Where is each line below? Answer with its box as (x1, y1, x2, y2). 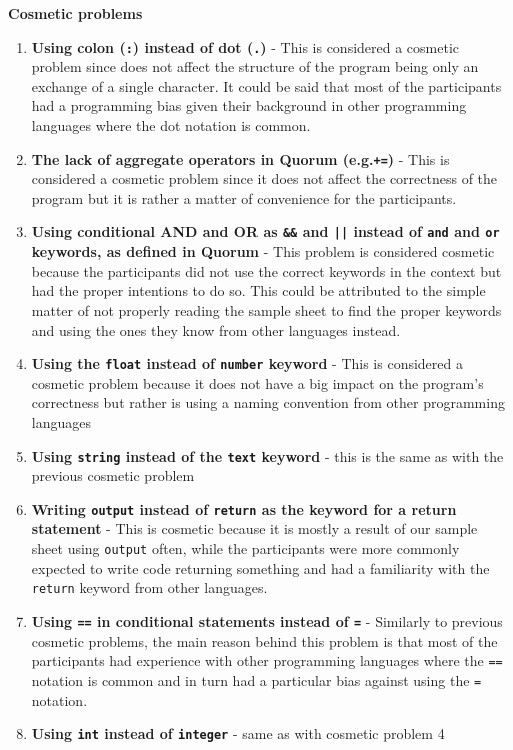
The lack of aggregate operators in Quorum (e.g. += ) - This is (31, 148, 450, 169)
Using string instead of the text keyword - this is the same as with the (31, 445, 504, 466)
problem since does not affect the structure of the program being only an (31, 56, 479, 77)
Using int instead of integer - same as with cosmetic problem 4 (31, 723, 445, 744)
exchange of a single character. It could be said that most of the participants (31, 75, 502, 96)
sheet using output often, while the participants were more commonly (31, 538, 460, 559)
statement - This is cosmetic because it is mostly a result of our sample (31, 518, 478, 539)
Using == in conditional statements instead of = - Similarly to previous (31, 610, 503, 631)
